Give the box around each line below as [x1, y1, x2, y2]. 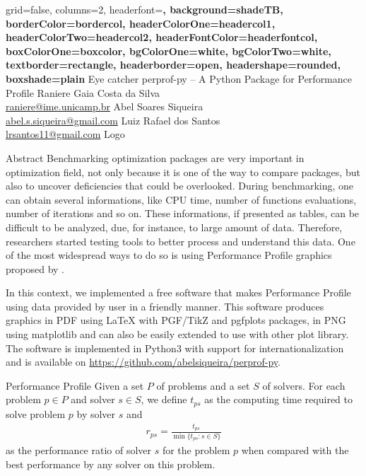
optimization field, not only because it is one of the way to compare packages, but [6, 164, 360, 179]
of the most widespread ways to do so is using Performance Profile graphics [6, 248, 332, 262]
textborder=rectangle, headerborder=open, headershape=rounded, [6, 57, 341, 72]
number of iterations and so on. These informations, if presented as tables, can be [6, 206, 360, 221]
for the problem [162, 442, 230, 457]
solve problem [6, 406, 66, 421]
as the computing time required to [204, 392, 353, 407]
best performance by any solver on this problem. [6, 456, 216, 471]
